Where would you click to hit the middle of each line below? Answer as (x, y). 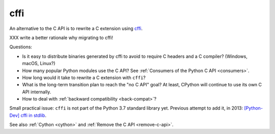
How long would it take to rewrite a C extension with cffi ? (84, 77)
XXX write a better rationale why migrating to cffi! (61, 38)
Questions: (21, 47)
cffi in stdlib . (34, 115)
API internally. (37, 92)
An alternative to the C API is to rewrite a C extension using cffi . (76, 28)
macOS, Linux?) (39, 63)
